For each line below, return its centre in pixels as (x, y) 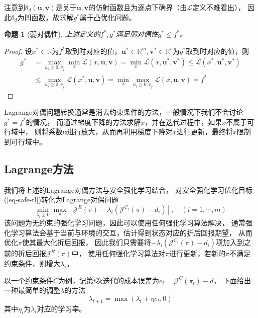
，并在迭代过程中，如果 (183, 122)
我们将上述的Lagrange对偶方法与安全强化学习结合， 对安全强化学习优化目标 (128, 189)
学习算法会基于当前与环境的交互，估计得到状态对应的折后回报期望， (123, 232)
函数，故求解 (52, 17)
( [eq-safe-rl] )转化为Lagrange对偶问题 (61, 200)
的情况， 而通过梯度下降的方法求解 (83, 122)
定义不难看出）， (219, 7)
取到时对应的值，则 (217, 51)
